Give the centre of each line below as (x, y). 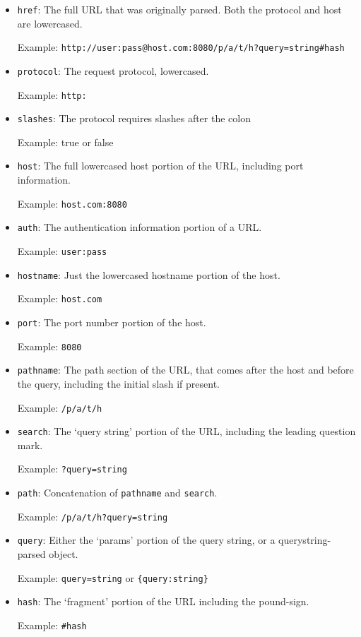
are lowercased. (50, 23)
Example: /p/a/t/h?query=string (93, 516)
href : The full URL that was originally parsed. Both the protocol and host (179, 9)
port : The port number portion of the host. (112, 322)
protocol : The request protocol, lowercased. (113, 70)
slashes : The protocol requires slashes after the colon (134, 118)
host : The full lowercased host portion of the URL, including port (160, 166)
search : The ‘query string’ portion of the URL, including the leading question (187, 431)
